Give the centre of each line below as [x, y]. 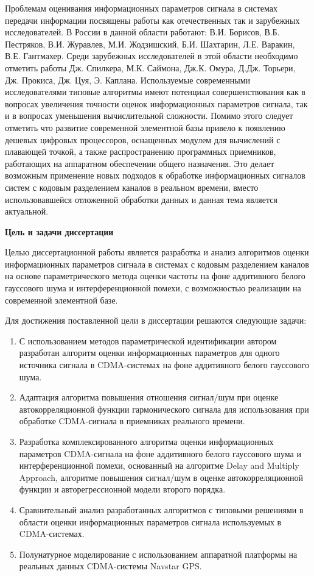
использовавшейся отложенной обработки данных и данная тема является [141, 199]
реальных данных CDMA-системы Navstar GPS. [110, 566]
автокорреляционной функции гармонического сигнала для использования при [164, 409]
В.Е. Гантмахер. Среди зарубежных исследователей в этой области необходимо [152, 56]
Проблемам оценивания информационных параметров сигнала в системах [141, 8]
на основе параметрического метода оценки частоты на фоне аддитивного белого [155, 276]
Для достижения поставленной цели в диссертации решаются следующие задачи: [156, 320]
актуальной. [27, 211]
